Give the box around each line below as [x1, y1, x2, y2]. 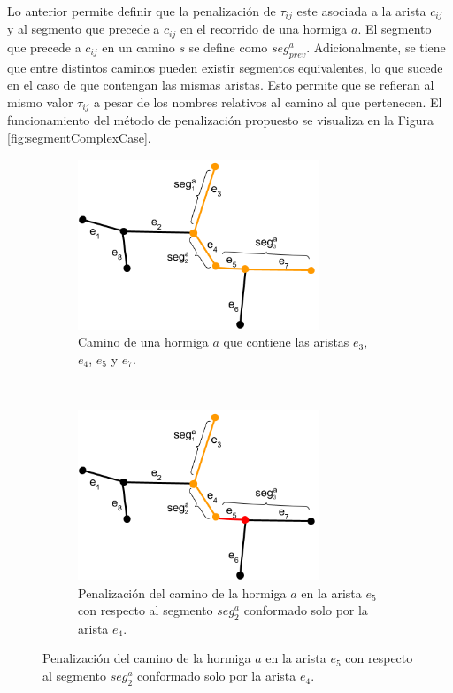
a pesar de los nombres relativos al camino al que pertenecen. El [94, 92, 442, 111]
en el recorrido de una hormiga [180, 19, 348, 38]
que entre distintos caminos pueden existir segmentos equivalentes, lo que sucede [7, 58, 443, 76]
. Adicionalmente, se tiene [306, 37, 446, 56]
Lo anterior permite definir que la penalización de [7, 2, 276, 19]
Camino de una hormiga [78, 332, 209, 351]
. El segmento [357, 19, 432, 38]
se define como [188, 37, 268, 56]
